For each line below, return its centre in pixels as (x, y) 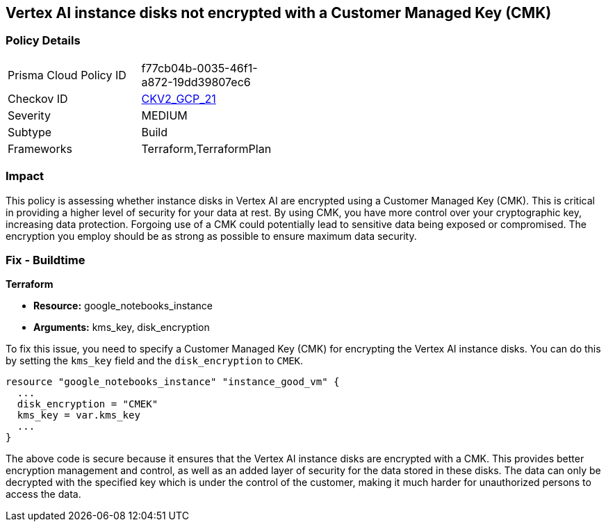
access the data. (43, 494)
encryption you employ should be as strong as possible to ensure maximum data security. (211, 236)
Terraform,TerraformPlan (206, 148)
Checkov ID (38, 98)
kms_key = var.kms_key (79, 415)
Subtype (30, 132)
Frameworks (40, 148)
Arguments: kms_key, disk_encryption (122, 327)
